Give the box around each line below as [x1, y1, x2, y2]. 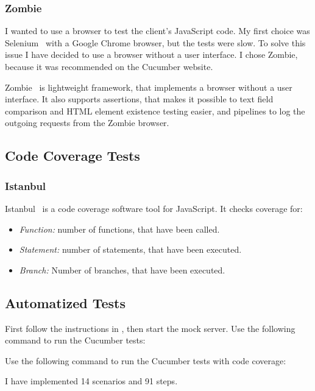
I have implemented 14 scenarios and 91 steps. [5, 375, 178, 387]
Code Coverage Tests [5, 146, 140, 165]
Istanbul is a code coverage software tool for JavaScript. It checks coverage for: [5, 202, 303, 214]
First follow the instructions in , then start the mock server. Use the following [5, 322, 296, 334]
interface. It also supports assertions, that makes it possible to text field [5, 93, 274, 105]
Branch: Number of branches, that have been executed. [19, 263, 225, 276]
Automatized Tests [5, 293, 126, 312]
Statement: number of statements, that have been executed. [19, 243, 242, 256]
